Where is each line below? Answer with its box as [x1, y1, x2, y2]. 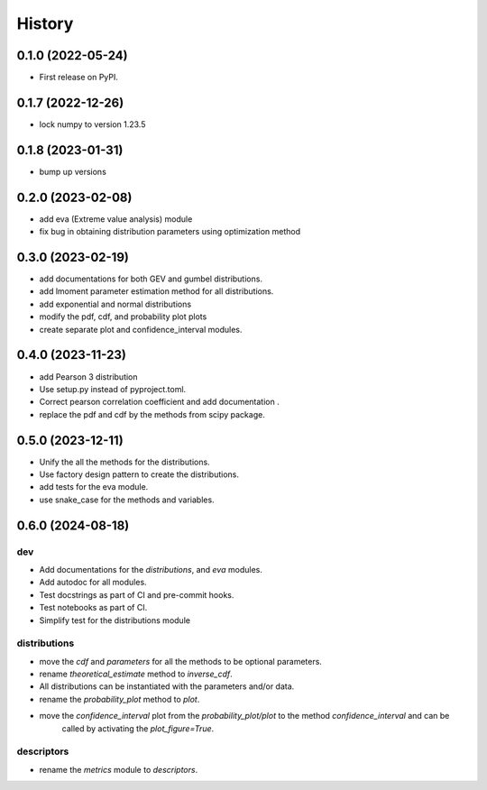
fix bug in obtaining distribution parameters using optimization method [39, 226, 301, 237]
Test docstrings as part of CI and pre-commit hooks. [39, 589, 234, 600]
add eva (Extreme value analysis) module [39, 213, 193, 225]
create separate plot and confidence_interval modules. [39, 324, 243, 335]
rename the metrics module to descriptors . [39, 764, 198, 775]
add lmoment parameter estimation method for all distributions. [39, 286, 274, 297]
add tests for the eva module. [39, 482, 149, 492]
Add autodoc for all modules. [39, 577, 148, 588]
